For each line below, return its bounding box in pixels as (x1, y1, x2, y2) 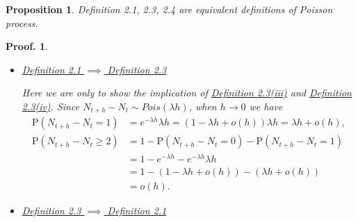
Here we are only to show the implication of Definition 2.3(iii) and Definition (22, 85, 352, 100)
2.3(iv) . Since (22, 99, 80, 113)
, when (188, 99, 217, 113)
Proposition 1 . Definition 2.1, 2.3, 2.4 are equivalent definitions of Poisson (6, 2, 333, 16)
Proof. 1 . (6, 39, 48, 53)
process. (6, 15, 38, 30)
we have (249, 99, 283, 113)
